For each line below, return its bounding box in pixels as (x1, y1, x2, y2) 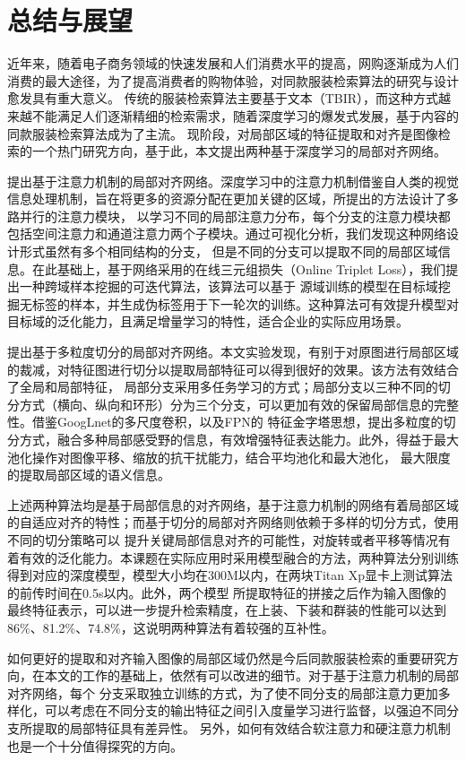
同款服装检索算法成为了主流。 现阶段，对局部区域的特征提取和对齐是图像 (7, 124, 438, 143)
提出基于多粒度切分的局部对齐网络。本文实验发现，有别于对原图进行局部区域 (7, 342, 459, 361)
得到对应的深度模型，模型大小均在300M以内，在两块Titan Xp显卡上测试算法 (7, 566, 453, 584)
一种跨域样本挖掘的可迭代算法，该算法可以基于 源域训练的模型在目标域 (19, 277, 438, 296)
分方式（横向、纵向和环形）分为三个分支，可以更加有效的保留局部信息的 (7, 394, 434, 413)
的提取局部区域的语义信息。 (7, 465, 170, 484)
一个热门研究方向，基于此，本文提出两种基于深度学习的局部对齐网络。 (31, 142, 446, 160)
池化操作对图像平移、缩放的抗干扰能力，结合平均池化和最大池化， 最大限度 (7, 447, 451, 466)
